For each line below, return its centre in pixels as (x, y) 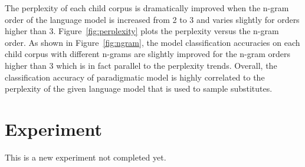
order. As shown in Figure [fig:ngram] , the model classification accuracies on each (152, 42)
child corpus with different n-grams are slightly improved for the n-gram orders (148, 54)
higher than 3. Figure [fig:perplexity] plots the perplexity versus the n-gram (142, 31)
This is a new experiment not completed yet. (86, 157)
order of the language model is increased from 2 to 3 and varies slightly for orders (152, 19)
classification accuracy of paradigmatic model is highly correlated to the (135, 77)
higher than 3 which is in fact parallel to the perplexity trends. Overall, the (141, 65)
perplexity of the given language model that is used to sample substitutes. (139, 88)
